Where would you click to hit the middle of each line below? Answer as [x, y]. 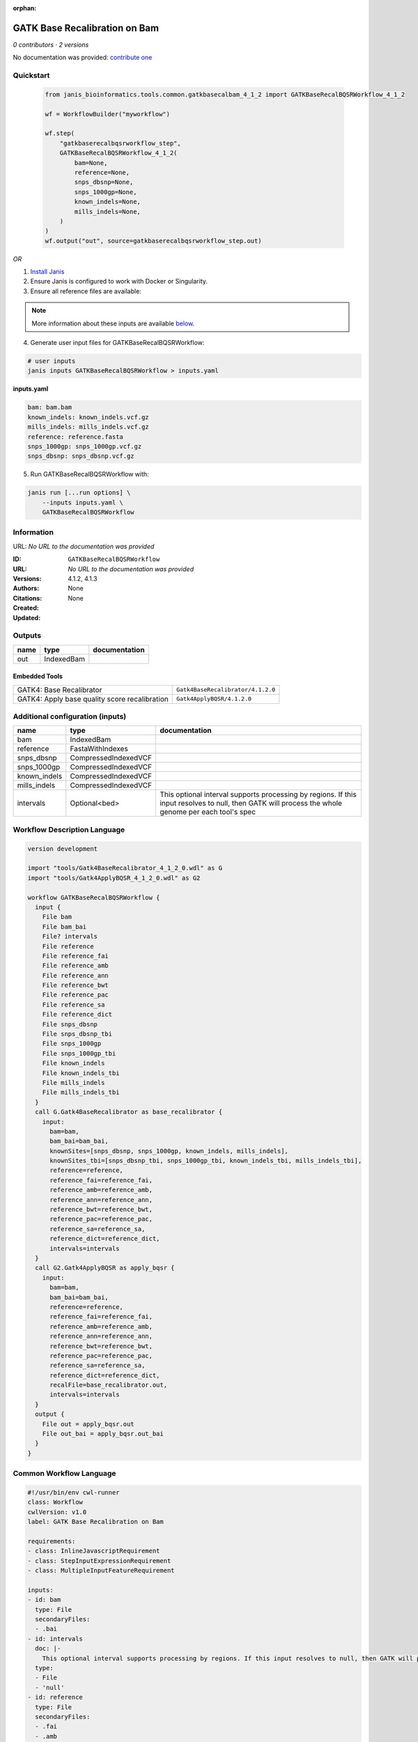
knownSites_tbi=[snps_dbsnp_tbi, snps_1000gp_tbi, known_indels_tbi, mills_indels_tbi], [206, 1161]
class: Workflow [55, 1502]
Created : [26, 608]
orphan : [25, 8]
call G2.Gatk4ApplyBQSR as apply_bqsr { [105, 1268]
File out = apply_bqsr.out [88, 1424]
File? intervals [70, 936]
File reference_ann [76, 975]
